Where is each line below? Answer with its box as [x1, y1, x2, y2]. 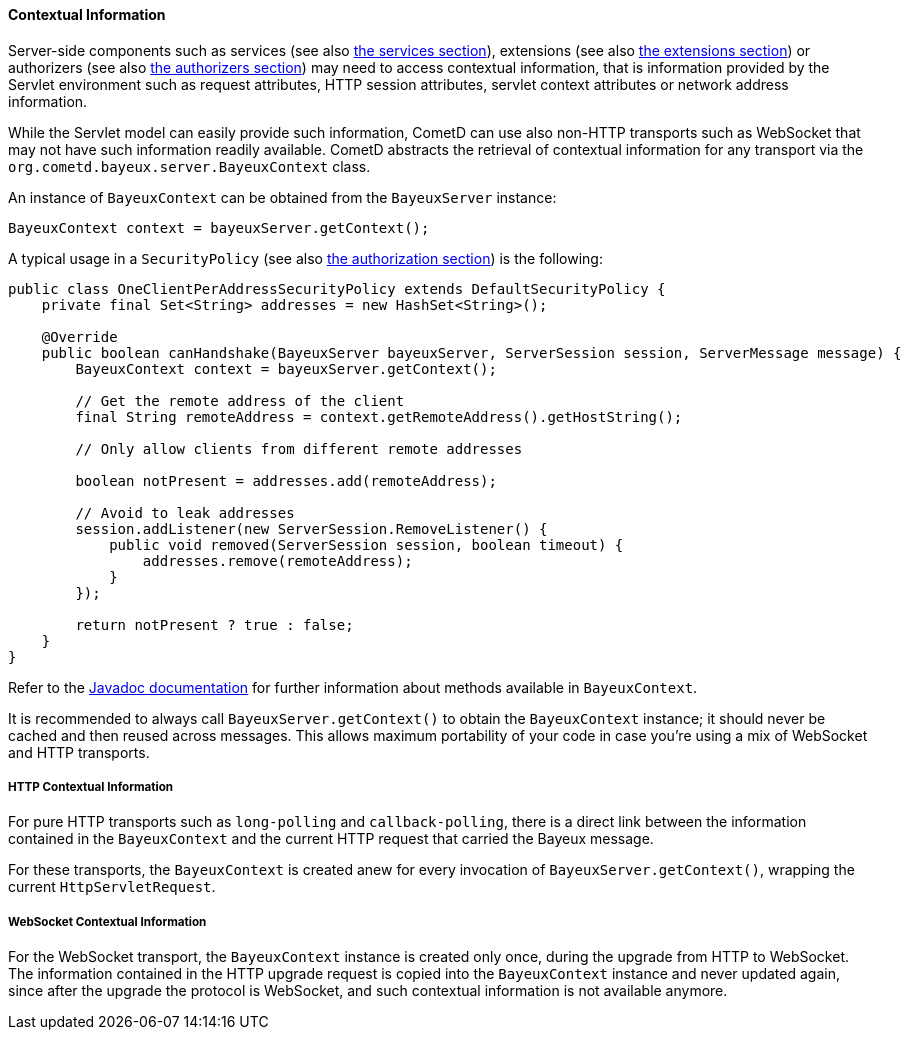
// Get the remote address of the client [75, 392, 405, 409]
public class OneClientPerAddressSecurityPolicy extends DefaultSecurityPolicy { [8, 280, 666, 297]
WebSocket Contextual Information [8, 914, 207, 929]
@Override [41, 328, 118, 345]
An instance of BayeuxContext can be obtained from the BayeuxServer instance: [8, 188, 557, 206]
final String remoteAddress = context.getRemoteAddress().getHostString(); [75, 408, 683, 425]
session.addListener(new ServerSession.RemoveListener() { [75, 520, 548, 537]
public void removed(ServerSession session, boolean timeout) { [109, 536, 624, 553]
